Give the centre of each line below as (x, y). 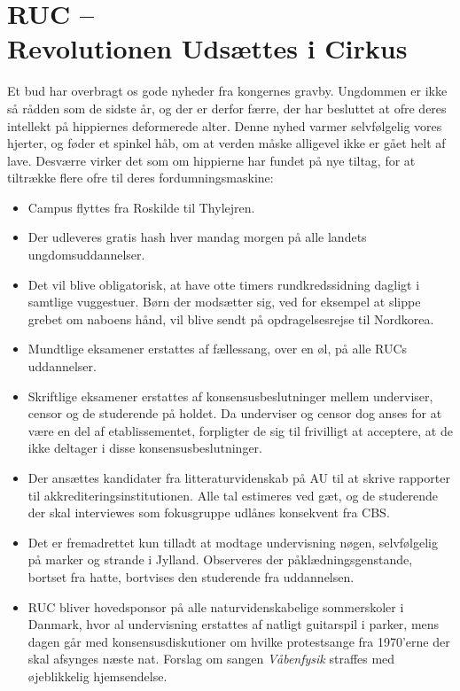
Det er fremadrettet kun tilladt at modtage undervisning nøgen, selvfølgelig (233, 542)
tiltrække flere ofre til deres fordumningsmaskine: (140, 178)
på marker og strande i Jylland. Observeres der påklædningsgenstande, (220, 559)
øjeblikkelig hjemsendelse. (97, 675)
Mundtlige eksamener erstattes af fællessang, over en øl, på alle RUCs (218, 349)
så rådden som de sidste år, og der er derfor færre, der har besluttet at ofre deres (227, 108)
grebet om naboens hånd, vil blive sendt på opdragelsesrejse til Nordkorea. (231, 318)
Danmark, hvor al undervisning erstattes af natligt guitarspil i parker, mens (234, 624)
